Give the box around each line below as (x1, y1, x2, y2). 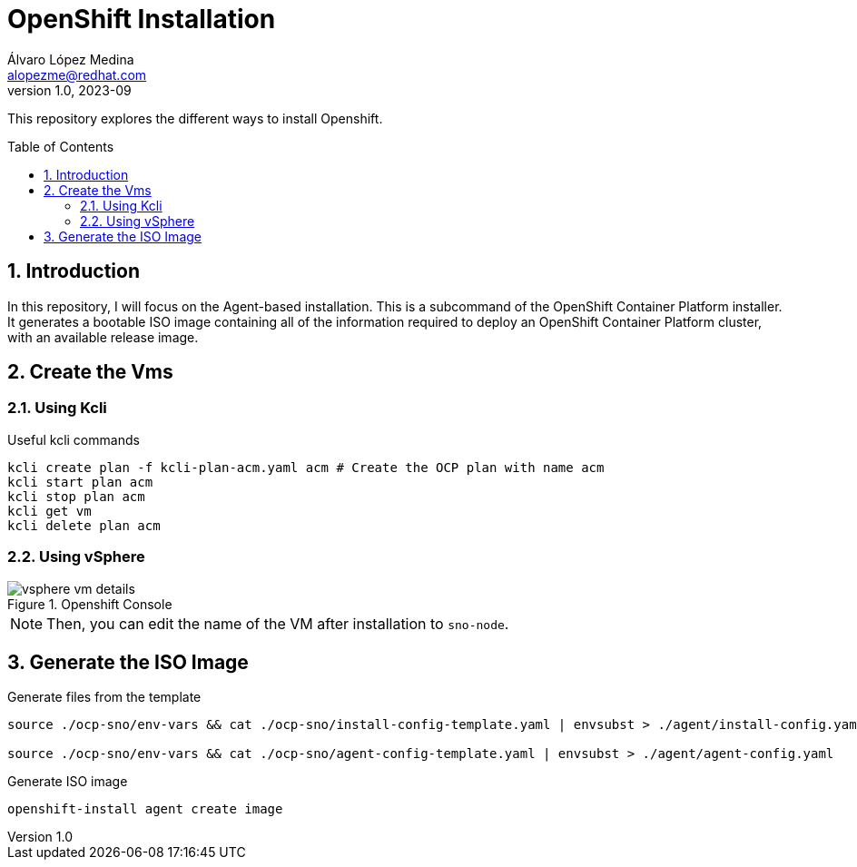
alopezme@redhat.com (7, 66, 147, 83)
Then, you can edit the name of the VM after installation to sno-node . (46, 614, 509, 633)
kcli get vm (7, 503, 92, 518)
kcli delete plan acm (7, 517, 161, 533)
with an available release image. (7, 329, 199, 345)
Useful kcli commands (7, 431, 140, 448)
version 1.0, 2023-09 (7, 82, 132, 98)
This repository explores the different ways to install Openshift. (7, 110, 383, 126)
